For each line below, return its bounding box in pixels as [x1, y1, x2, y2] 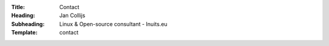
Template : [11, 29, 38, 36]
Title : [11, 4, 26, 10]
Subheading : [11, 20, 45, 27]
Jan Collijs [59, 12, 85, 19]
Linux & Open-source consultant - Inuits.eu [59, 20, 168, 27]
